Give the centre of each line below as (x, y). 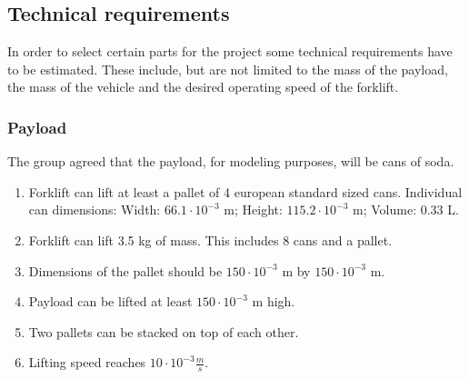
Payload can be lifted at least (110, 301)
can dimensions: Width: (95, 209)
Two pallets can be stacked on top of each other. (164, 331)
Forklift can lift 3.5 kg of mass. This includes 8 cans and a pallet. (210, 239)
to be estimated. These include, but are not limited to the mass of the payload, (228, 69)
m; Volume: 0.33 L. (406, 209)
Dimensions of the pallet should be (125, 270)
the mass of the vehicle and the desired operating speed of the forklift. (203, 87)
